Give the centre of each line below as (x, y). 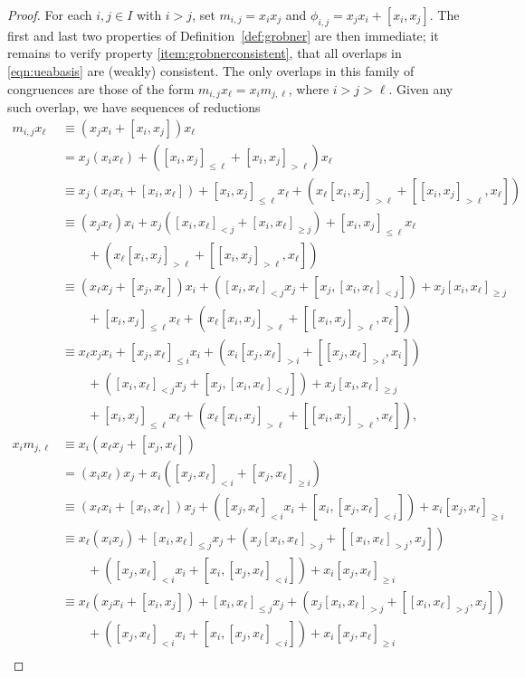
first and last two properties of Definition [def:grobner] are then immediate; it (223, 35)
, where (309, 88)
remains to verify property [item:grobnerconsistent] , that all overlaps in (205, 53)
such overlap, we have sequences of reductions (134, 107)
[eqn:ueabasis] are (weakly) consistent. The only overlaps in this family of (211, 70)
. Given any (421, 88)
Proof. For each (50, 14)
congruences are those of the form (101, 88)
